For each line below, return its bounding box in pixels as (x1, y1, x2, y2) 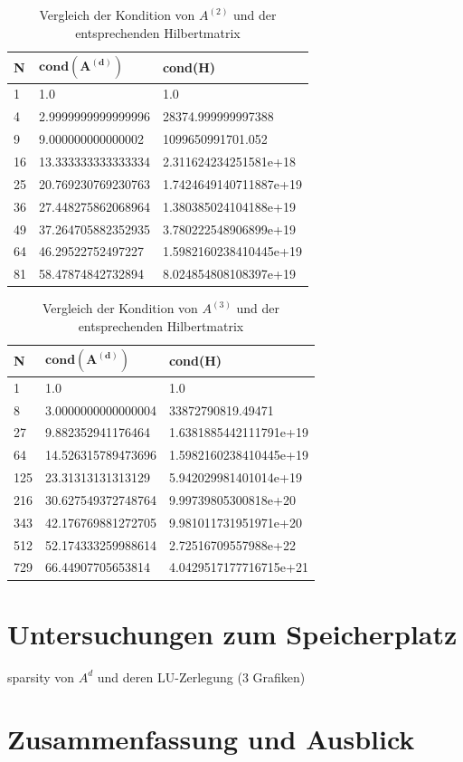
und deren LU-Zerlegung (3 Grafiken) (97, 667, 306, 686)
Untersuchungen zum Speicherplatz (7, 614, 458, 652)
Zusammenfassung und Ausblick (7, 720, 415, 757)
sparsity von (7, 667, 75, 686)
